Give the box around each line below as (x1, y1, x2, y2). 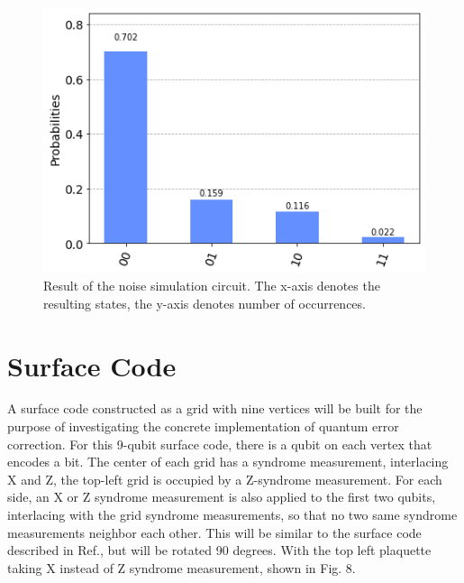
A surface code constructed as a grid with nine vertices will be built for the (7, 399, 423, 418)
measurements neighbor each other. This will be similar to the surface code (7, 523, 422, 541)
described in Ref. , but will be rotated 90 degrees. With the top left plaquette (7, 541, 432, 560)
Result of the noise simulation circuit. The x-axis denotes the (43, 276, 380, 295)
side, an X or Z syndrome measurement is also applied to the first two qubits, (7, 487, 436, 506)
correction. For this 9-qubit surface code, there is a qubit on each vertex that (7, 434, 432, 453)
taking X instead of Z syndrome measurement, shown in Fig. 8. (7, 558, 356, 577)
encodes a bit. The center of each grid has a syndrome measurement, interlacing (7, 452, 449, 471)
